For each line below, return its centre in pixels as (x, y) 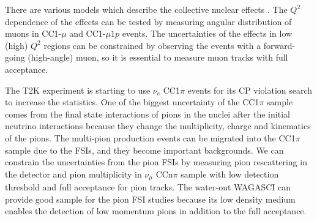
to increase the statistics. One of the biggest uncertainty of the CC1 (132, 102)
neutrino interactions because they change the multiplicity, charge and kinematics (158, 126)
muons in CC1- (33, 33)
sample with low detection (230, 174)
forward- (279, 45)
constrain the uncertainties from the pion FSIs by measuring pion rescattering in (156, 162)
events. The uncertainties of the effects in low (207, 33)
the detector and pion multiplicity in (73, 174)
